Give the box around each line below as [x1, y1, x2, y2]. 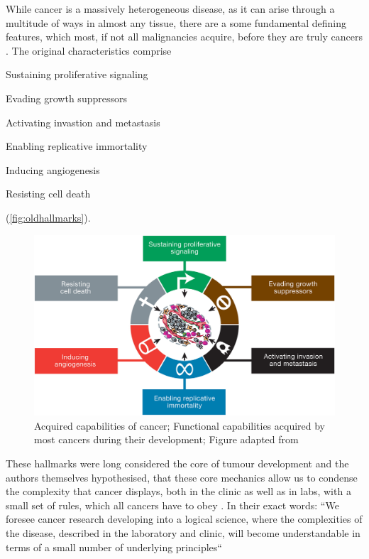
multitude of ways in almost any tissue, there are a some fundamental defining [6, 15, 346, 30]
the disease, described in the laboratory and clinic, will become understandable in [6, 525, 360, 540]
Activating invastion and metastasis [6, 114, 160, 129]
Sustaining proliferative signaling [6, 67, 148, 82]
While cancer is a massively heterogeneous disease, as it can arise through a [6, 1, 335, 16]
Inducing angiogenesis [6, 162, 100, 177]
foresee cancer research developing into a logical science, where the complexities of [6, 511, 363, 526]
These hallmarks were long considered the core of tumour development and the [6, 455, 349, 470]
